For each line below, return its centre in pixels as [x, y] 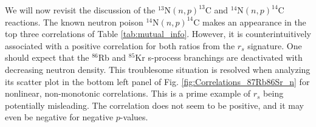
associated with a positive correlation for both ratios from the [120, 45]
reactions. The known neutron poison [74, 22]
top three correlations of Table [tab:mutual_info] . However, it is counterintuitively [158, 34]
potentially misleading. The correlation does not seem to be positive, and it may [154, 105]
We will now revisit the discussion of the [80, 10]
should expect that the [47, 57]
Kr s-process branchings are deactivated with [219, 57]
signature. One [275, 45]
